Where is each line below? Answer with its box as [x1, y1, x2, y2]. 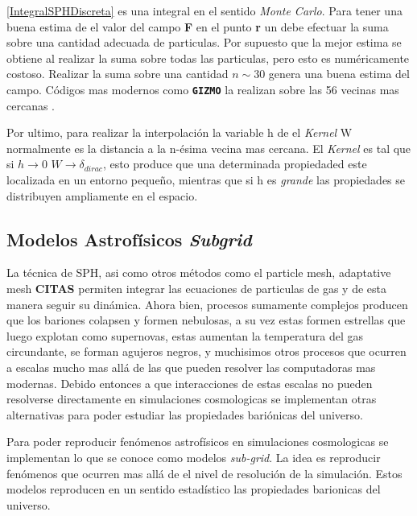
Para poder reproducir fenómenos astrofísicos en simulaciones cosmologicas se [6, 433, 389, 450]
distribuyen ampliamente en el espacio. [6, 187, 198, 204]
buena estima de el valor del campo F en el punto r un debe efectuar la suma [6, 18, 389, 35]
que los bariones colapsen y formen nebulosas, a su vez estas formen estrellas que [6, 312, 406, 328]
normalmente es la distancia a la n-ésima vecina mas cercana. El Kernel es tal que [6, 139, 411, 156]
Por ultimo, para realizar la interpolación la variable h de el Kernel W [6, 124, 353, 141]
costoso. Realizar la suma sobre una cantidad [6, 65, 229, 82]
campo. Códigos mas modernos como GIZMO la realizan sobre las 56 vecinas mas [6, 80, 399, 97]
